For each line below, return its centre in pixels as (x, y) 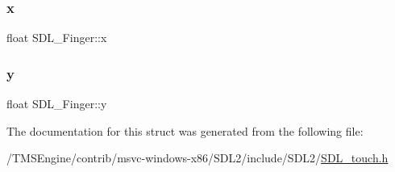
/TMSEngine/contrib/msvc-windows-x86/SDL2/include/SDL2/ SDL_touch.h (197, 158)
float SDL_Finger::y (57, 104)
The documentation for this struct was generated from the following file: (185, 130)
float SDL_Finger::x (57, 38)
